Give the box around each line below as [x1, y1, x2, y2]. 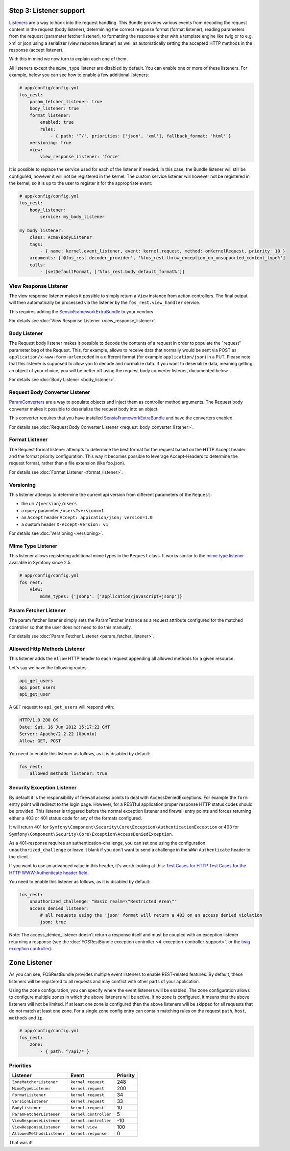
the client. [9, 853, 29, 859]
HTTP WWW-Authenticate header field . [9, 870, 89, 876]
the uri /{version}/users [21, 501, 77, 507]
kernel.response [70, 1131, 107, 1136]
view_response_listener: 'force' [40, 154, 121, 160]
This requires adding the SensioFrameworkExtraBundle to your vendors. [9, 308, 155, 314]
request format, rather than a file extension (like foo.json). [9, 460, 126, 466]
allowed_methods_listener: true [29, 770, 108, 776]
